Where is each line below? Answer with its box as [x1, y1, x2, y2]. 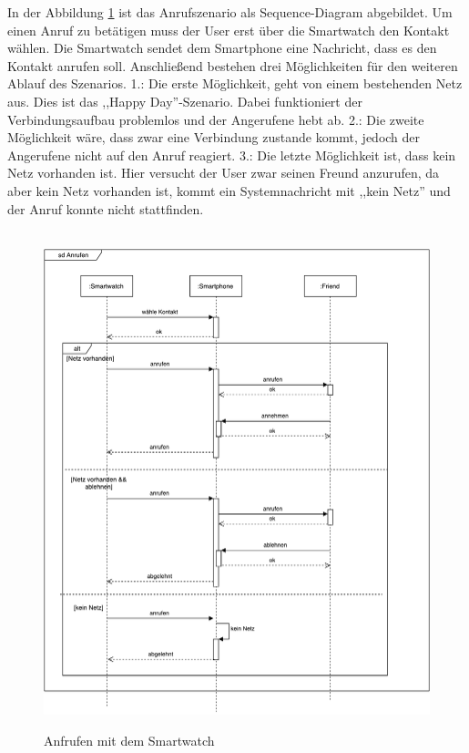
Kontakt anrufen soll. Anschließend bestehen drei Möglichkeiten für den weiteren [7, 56, 458, 75]
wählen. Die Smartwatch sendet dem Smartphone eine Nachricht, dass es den [7, 38, 437, 57]
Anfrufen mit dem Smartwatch [44, 730, 215, 749]
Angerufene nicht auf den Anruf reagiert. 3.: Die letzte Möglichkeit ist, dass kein [7, 145, 456, 164]
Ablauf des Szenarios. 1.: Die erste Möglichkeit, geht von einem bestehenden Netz [7, 74, 463, 93]
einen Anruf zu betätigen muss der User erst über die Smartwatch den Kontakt [7, 20, 450, 39]
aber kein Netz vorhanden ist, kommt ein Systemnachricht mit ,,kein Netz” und [7, 181, 451, 200]
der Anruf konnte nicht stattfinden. [7, 199, 204, 218]
